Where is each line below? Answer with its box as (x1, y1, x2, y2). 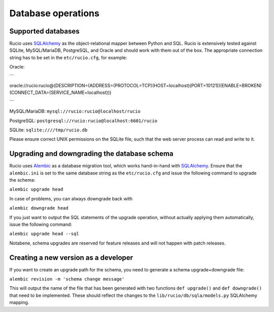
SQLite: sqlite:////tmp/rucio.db (9, 127, 88, 133)
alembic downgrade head (9, 205, 68, 211)
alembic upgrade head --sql (9, 231, 80, 237)
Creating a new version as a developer (9, 253, 133, 262)
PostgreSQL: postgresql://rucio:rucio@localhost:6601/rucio (9, 117, 157, 124)
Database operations (9, 8, 100, 19)
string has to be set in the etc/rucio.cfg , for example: (9, 54, 127, 60)
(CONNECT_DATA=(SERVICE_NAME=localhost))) (9, 89, 112, 96)
